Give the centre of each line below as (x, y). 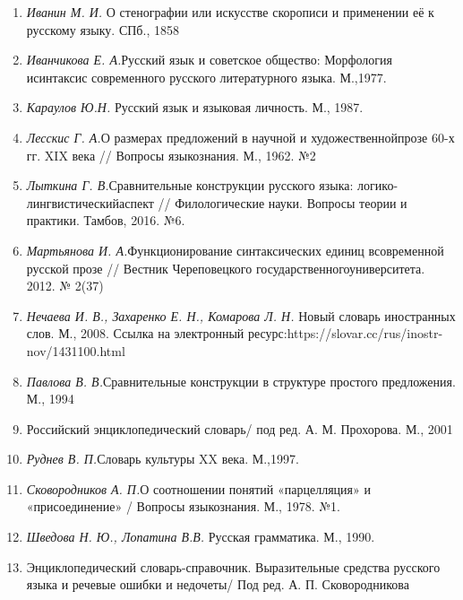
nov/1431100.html (76, 350)
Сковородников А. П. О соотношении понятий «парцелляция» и (198, 488)
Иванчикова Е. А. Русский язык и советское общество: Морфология (209, 60)
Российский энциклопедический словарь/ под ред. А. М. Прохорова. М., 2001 (240, 428)
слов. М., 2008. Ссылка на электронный (135, 333)
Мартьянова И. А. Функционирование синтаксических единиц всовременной (235, 250)
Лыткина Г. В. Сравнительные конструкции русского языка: (190, 185)
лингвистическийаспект (90, 202)
